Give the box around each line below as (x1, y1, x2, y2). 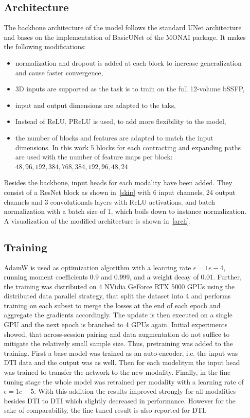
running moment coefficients (4, 272, 88, 282)
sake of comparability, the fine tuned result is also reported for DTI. (4, 405, 207, 415)
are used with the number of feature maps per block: (15, 152, 173, 162)
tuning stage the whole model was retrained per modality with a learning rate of (4, 376, 244, 386)
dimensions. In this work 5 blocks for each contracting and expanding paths (15, 142, 241, 152)
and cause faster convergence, (15, 67, 103, 77)
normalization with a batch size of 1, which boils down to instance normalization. (4, 206, 247, 216)
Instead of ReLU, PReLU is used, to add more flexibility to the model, (15, 116, 226, 126)
